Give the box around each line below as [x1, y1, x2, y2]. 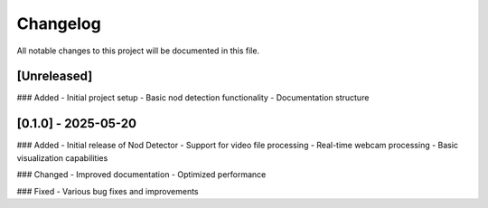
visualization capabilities [16, 152, 108, 163]
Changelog [16, 14, 101, 33]
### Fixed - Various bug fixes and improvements [16, 185, 199, 196]
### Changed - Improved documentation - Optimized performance [16, 169, 267, 180]
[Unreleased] [16, 69, 93, 84]
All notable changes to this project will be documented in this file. [16, 45, 260, 56]
